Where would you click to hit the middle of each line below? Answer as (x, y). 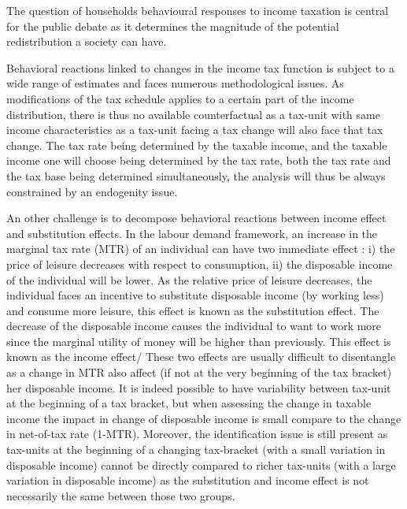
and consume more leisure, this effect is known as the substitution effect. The (193, 310)
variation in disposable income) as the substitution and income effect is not (188, 480)
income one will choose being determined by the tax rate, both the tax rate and (199, 160)
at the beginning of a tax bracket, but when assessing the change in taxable (189, 403)
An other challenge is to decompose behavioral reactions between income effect (196, 218)
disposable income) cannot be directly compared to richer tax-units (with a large (201, 464)
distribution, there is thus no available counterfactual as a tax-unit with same (193, 114)
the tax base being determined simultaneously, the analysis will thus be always (196, 175)
